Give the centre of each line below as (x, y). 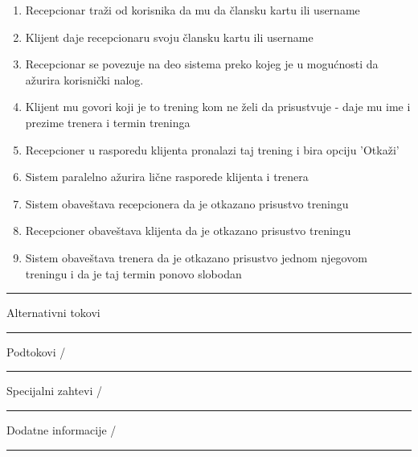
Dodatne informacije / (61, 429)
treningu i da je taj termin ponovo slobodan (133, 273)
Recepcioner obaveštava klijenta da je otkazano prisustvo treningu (188, 231)
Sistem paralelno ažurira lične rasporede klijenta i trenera (167, 177)
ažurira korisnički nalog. (84, 79)
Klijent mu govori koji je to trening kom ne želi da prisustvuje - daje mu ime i (218, 107)
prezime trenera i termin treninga (108, 122)
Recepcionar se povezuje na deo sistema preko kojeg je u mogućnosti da (202, 64)
